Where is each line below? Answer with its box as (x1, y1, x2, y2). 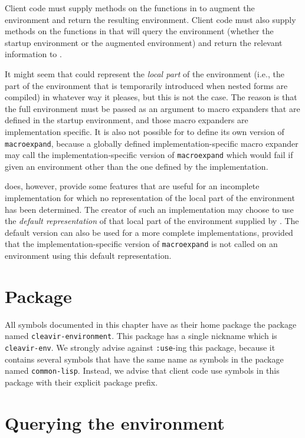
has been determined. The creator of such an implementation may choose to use (5, 203, 294, 215)
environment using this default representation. (5, 249, 172, 262)
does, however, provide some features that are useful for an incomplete (5, 180, 260, 192)
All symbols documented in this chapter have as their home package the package (5, 318, 297, 330)
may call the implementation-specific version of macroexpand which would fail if (5, 149, 293, 161)
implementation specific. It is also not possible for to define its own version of (5, 125, 284, 137)
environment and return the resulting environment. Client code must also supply (5, 13, 296, 25)
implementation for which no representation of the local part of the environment (5, 192, 295, 204)
